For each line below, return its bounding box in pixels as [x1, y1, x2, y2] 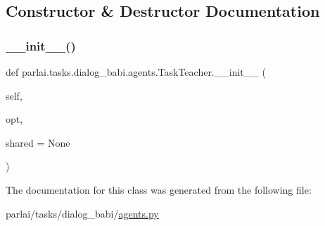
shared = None [6, 135, 70, 149]
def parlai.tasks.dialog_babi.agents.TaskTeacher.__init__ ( [6, 65, 266, 79]
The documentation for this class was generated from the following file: [6, 182, 312, 197]
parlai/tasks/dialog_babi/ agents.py [6, 206, 159, 220]
